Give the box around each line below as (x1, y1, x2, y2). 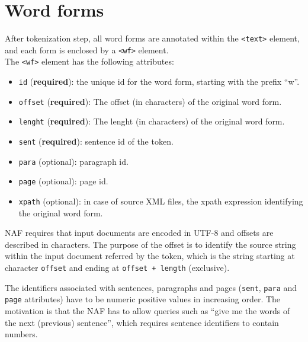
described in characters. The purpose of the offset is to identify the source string (5, 238, 296, 250)
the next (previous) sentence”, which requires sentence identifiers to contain (5, 316, 279, 328)
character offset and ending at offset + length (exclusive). (5, 261, 230, 274)
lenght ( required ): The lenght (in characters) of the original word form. (18, 115, 285, 127)
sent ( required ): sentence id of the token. (18, 135, 174, 148)
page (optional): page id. (18, 175, 108, 187)
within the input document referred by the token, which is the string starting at (5, 250, 295, 262)
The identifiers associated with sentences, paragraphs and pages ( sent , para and (5, 281, 297, 293)
